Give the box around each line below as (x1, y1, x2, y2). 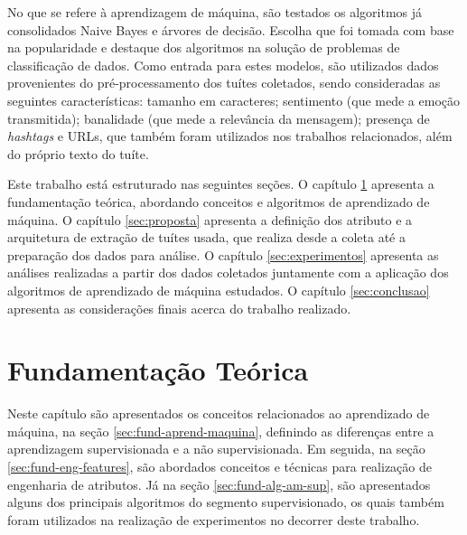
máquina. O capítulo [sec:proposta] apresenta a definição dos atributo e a (7, 210, 413, 229)
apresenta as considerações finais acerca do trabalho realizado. (7, 298, 351, 317)
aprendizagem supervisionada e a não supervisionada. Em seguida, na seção (7, 439, 425, 458)
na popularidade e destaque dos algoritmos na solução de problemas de (7, 38, 400, 57)
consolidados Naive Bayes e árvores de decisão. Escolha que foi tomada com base (7, 20, 454, 39)
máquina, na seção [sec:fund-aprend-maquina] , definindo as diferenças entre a (7, 421, 434, 440)
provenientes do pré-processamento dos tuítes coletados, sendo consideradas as (7, 73, 441, 92)
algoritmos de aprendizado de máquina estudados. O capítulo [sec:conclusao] (7, 280, 430, 299)
